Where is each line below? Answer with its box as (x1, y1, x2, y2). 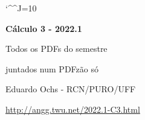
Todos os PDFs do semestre (5, 42, 108, 55)
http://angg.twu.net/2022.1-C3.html (5, 103, 140, 115)
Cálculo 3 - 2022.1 (5, 22, 82, 34)
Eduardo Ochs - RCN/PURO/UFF (5, 83, 136, 95)
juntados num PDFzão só (5, 62, 98, 75)
